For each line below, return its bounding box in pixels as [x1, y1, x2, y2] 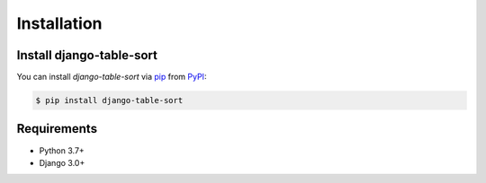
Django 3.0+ [39, 157, 85, 168]
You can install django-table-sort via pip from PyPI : [16, 72, 207, 83]
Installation [16, 13, 103, 33]
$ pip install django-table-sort [35, 95, 184, 106]
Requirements [16, 121, 98, 136]
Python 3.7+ [39, 144, 85, 156]
